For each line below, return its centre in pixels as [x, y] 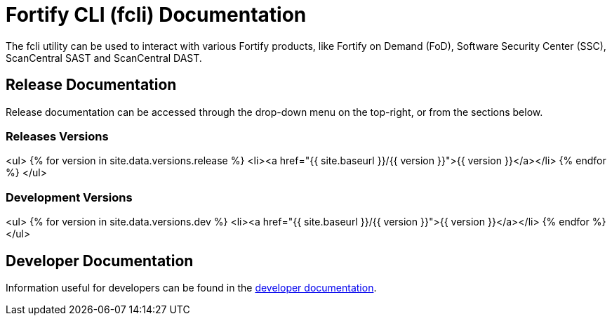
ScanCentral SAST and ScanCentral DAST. [104, 58]
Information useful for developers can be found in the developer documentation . [191, 287]
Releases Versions [57, 136]
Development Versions [69, 197]
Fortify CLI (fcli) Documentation [156, 15]
